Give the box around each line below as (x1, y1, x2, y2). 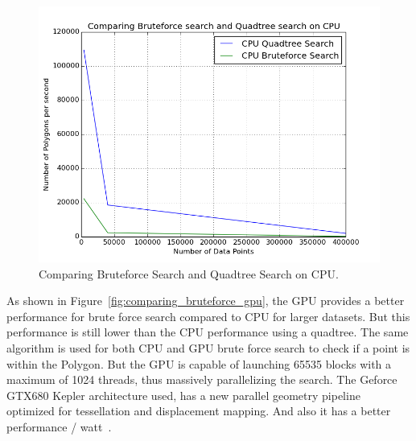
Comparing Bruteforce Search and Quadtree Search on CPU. (39, 265, 339, 282)
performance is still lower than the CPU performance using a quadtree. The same (6, 324, 409, 340)
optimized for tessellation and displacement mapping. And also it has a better (6, 402, 391, 419)
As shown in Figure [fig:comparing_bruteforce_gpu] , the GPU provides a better (6, 292, 405, 309)
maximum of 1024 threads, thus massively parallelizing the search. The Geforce (6, 371, 397, 388)
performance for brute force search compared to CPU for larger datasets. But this (6, 307, 410, 324)
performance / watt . (6, 418, 112, 435)
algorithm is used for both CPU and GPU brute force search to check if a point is (6, 339, 410, 356)
